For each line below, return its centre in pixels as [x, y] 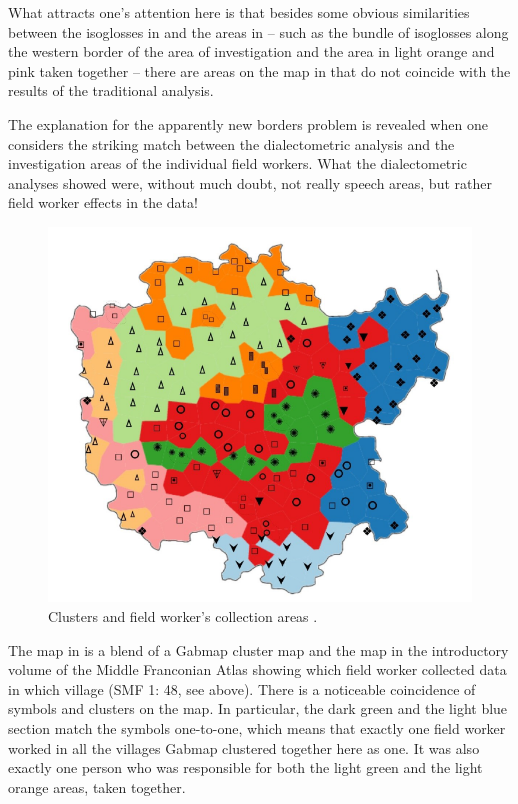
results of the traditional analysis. [111, 90]
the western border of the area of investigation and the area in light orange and [251, 51]
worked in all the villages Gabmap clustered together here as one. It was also [244, 747]
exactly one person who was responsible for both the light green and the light [245, 767]
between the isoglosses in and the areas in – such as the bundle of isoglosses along [258, 31]
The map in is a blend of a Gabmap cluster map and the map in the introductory [258, 649]
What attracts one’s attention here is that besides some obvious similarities [239, 12]
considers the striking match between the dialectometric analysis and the [231, 143]
